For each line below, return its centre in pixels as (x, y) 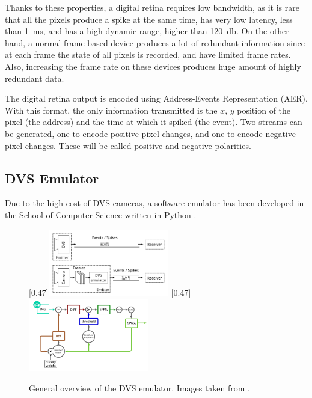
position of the (264, 110)
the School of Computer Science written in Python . (101, 214)
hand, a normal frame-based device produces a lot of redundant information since (155, 42)
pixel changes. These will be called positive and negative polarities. (128, 145)
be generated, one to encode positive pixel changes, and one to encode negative (150, 133)
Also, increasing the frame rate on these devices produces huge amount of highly (153, 66)
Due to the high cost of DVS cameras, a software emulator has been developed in (154, 203)
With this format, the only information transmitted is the (111, 110)
